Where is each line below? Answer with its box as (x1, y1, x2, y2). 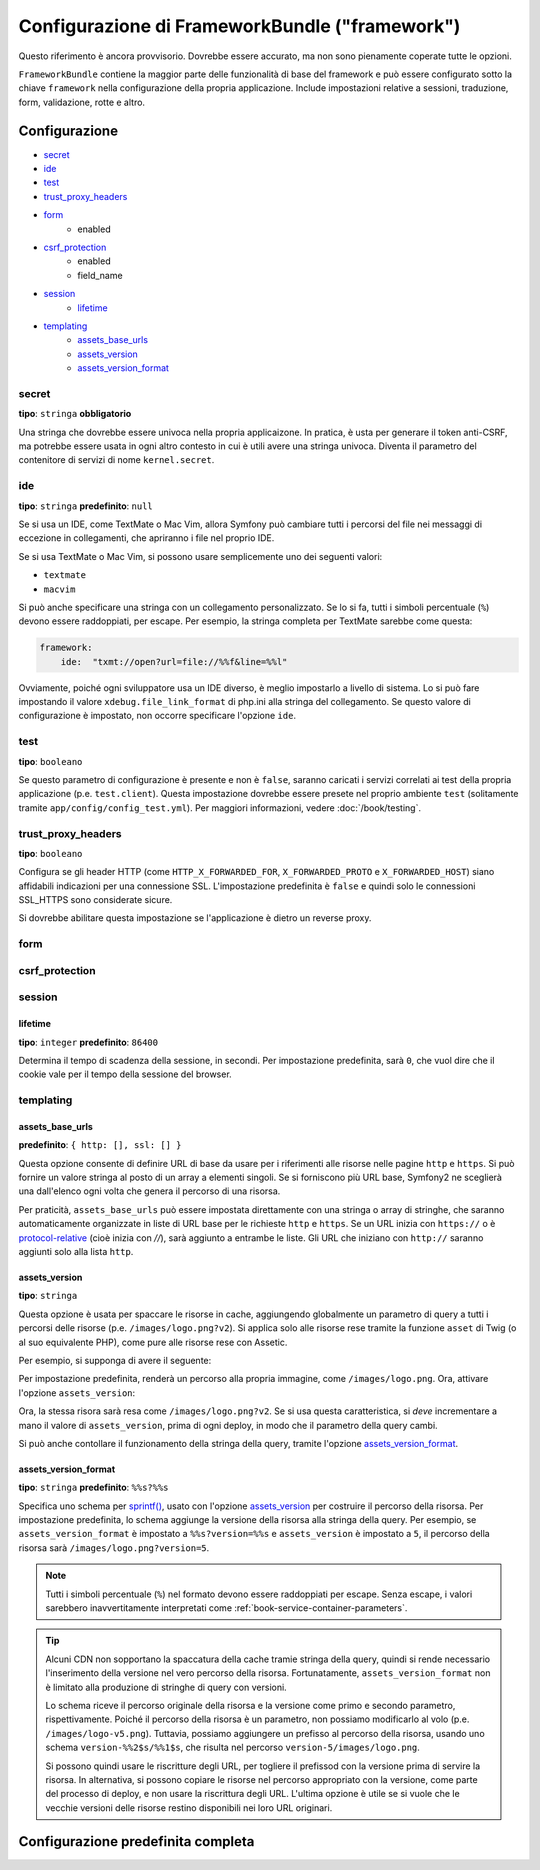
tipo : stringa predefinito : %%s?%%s (18, 1481, 169, 1494)
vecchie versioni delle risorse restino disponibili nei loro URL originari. (45, 1801, 333, 1814)
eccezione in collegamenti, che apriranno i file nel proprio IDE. (18, 532, 275, 544)
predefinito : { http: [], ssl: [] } (18, 1139, 182, 1151)
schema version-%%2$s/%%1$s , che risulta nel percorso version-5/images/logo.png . (45, 1741, 420, 1754)
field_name (77, 269, 124, 281)
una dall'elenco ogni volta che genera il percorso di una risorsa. (18, 1185, 281, 1197)
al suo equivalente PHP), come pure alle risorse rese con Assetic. (18, 1336, 288, 1348)
